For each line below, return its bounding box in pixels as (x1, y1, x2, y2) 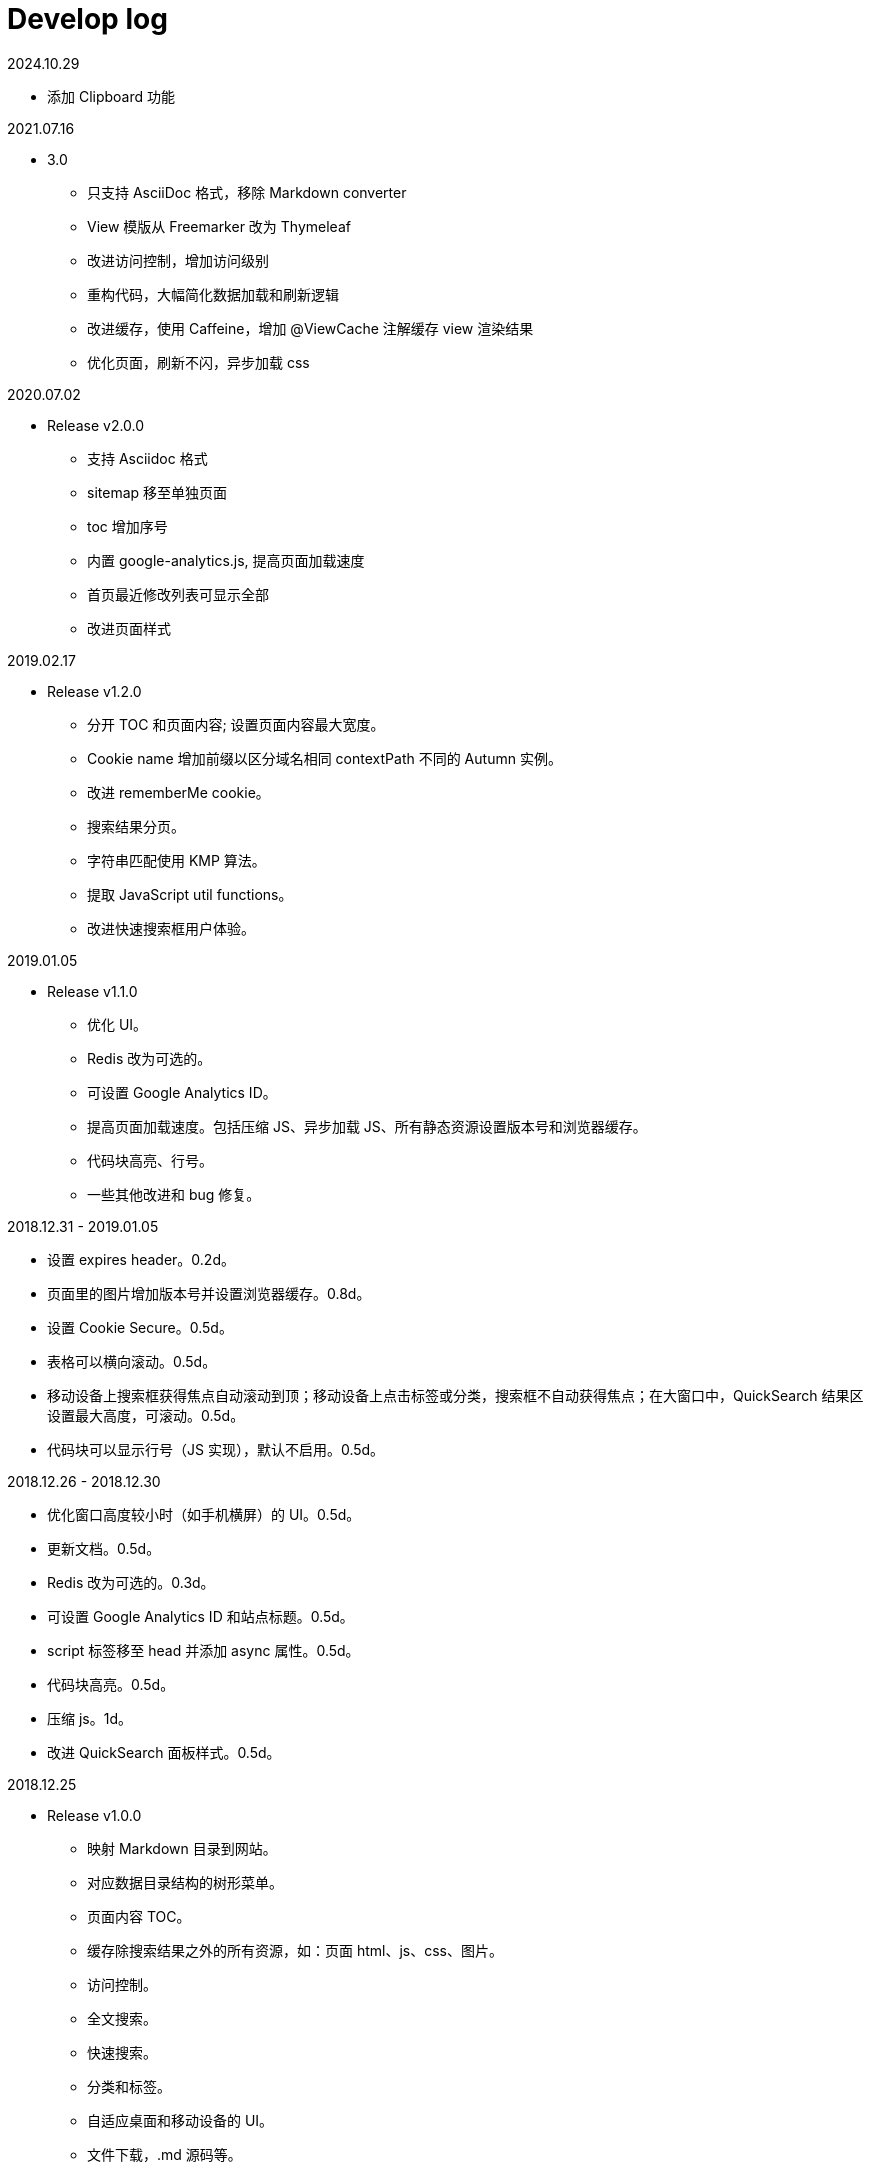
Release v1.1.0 (47, 982, 138, 1000)
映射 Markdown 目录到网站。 (87, 1839, 277, 1857)
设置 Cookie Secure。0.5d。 (47, 1318, 233, 1336)
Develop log (7, 2, 168, 36)
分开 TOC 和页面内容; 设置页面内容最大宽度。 (87, 715, 385, 733)
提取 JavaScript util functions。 (87, 885, 293, 903)
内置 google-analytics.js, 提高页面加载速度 (87, 551, 365, 569)
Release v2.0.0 (47, 416, 145, 434)
